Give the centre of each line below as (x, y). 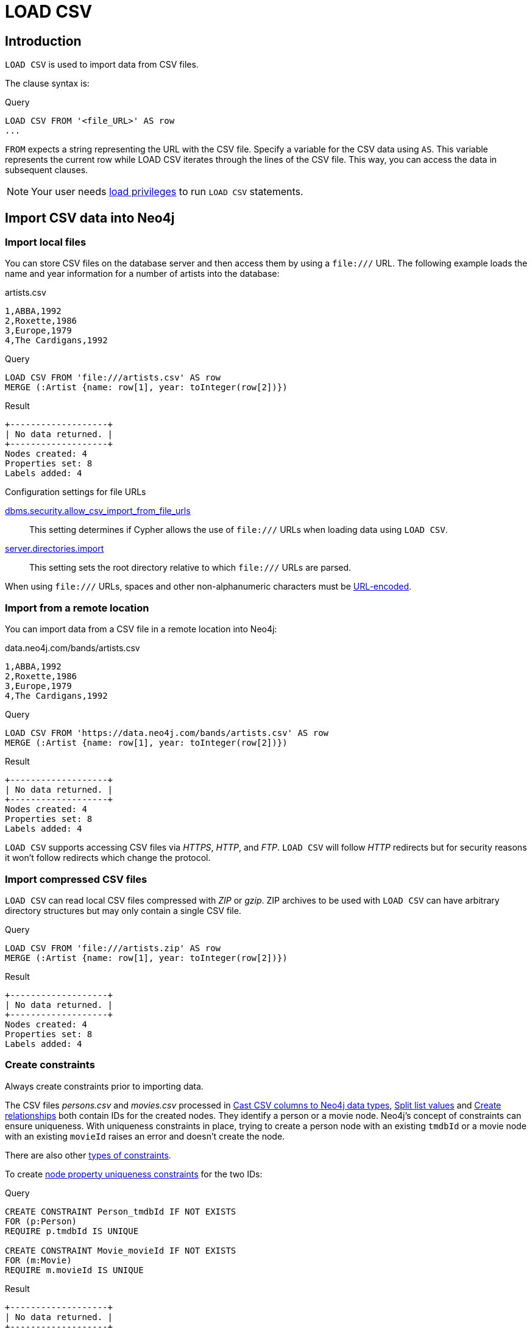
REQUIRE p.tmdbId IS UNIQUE (72, 1231)
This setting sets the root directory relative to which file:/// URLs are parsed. (190, 568)
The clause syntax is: (47, 84)
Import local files (46, 242)
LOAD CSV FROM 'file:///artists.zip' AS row (113, 948)
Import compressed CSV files (76, 879)
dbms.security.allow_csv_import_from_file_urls (98, 511)
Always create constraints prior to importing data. (104, 1086)
